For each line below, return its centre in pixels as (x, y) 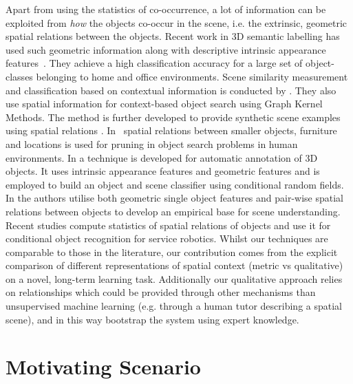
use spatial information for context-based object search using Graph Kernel (164, 104)
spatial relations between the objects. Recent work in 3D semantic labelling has (173, 36)
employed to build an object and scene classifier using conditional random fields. (175, 184)
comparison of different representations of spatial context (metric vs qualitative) (174, 265)
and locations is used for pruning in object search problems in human (152, 143)
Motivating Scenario (103, 366)
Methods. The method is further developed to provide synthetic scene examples (173, 117)
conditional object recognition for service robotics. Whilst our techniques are (167, 238)
